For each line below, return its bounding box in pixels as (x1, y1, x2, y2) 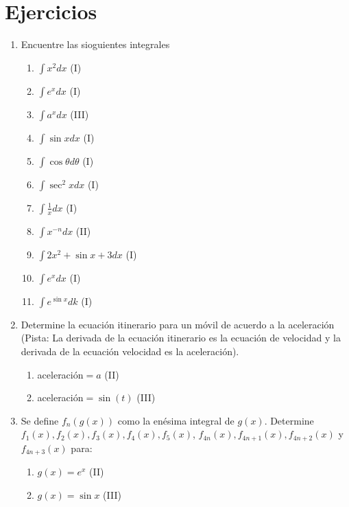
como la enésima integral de (117, 413, 234, 427)
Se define (21, 413, 59, 427)
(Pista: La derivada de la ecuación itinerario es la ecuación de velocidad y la (21, 330, 341, 345)
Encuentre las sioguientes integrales (21, 37, 170, 52)
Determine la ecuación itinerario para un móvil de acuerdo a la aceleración (21, 317, 335, 331)
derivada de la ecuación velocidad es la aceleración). (21, 343, 239, 358)
